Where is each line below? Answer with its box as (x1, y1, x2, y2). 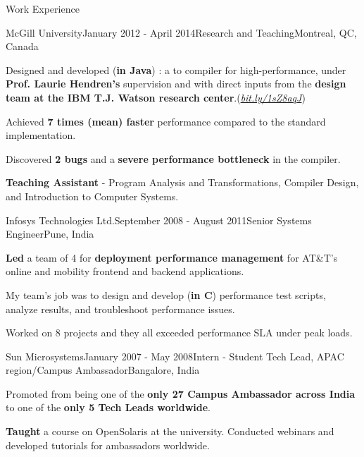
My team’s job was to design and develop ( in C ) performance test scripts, (6, 287, 326, 302)
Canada (6, 39, 39, 54)
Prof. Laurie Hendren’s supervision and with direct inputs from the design (6, 76, 346, 91)
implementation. (6, 128, 76, 142)
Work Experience (6, 1, 80, 16)
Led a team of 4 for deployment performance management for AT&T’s (6, 250, 338, 264)
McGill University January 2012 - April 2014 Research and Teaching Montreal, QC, (6, 25, 357, 39)
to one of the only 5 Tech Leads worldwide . (6, 400, 211, 415)
